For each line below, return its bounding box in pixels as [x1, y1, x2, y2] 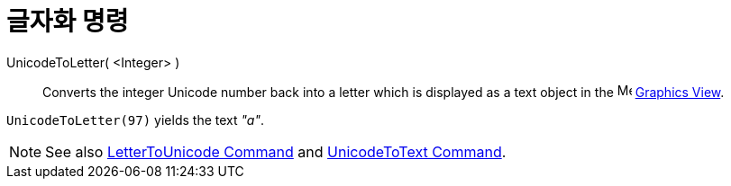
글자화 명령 [6, 6, 129, 37]
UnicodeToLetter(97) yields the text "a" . [6, 111, 264, 128]
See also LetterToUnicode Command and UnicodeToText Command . [45, 142, 507, 161]
